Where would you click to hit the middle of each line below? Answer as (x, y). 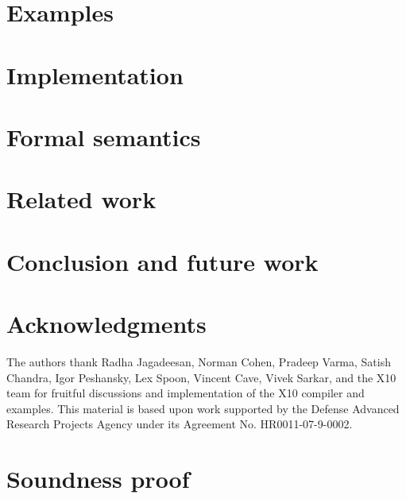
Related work (81, 199)
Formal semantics (104, 136)
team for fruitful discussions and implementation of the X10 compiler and (186, 393)
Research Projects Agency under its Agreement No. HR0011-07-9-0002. (180, 424)
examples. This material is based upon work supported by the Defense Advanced (203, 408)
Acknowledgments (106, 324)
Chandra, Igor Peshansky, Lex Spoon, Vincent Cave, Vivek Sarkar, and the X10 (201, 377)
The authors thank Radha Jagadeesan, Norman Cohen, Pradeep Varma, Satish (199, 362)
